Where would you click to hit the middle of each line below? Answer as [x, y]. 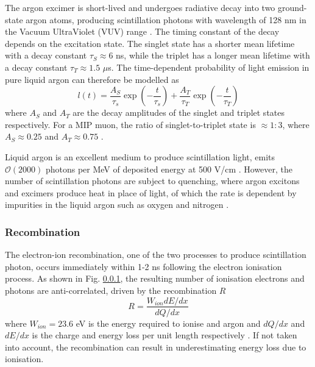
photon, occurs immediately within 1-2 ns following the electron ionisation [143, 266]
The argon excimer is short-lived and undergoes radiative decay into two [140, 7]
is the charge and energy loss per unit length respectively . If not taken [165, 335]
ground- [292, 7]
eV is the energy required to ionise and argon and [168, 323]
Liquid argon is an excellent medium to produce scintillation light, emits [140, 156]
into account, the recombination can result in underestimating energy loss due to [156, 347]
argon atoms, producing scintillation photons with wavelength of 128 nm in [166, 19]
